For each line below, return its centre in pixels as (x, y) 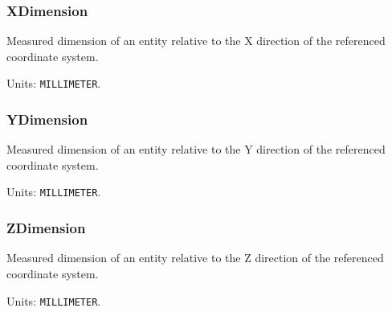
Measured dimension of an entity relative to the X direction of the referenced (196, 41)
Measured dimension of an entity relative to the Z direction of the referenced (195, 258)
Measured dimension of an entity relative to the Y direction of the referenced (196, 149)
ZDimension (46, 228)
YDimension (47, 119)
